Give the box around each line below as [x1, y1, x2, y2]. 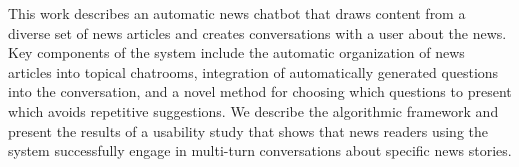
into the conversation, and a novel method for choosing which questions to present [8, 81, 512, 102]
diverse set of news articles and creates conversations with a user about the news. [8, 22, 507, 43]
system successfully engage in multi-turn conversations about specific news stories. [8, 140, 512, 161]
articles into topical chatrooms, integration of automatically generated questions [8, 61, 499, 82]
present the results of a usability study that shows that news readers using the [8, 120, 489, 141]
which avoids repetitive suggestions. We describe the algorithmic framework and [8, 100, 499, 121]
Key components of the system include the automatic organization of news [8, 42, 465, 63]
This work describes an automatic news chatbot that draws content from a [8, 3, 466, 23]
